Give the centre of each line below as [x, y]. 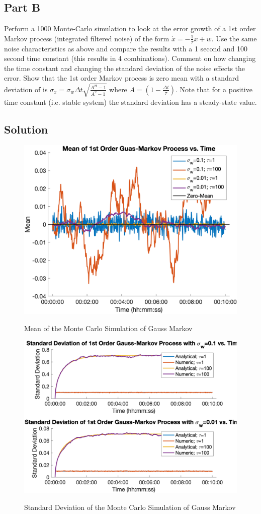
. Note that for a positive [214, 89]
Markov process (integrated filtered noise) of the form [87, 38]
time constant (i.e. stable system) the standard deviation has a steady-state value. [130, 102]
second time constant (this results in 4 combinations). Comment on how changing [130, 58]
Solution [26, 129]
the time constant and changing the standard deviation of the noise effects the [125, 68]
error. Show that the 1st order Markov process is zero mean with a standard [121, 78]
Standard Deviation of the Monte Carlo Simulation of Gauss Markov [130, 507]
